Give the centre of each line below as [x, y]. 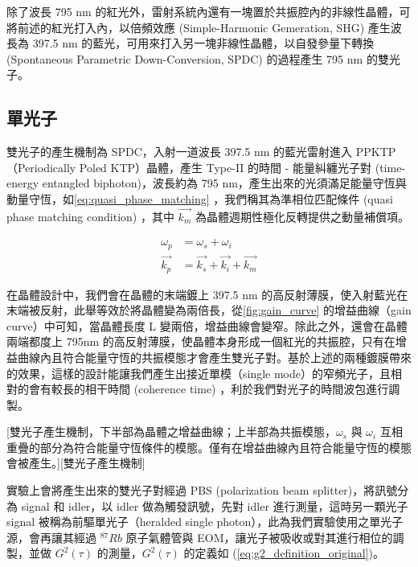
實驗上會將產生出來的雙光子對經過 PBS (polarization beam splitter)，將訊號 [202, 490]
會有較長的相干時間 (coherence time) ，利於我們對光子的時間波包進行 [209, 389]
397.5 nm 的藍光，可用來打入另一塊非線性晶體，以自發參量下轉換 [203, 43]
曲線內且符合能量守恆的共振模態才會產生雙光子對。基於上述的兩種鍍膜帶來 [214, 357]
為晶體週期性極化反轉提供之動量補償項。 [302, 216]
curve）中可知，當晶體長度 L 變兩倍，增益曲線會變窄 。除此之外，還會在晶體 [207, 325]
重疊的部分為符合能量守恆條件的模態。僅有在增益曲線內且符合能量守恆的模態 [209, 447]
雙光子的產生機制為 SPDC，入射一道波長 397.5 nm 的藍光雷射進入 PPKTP [201, 152]
